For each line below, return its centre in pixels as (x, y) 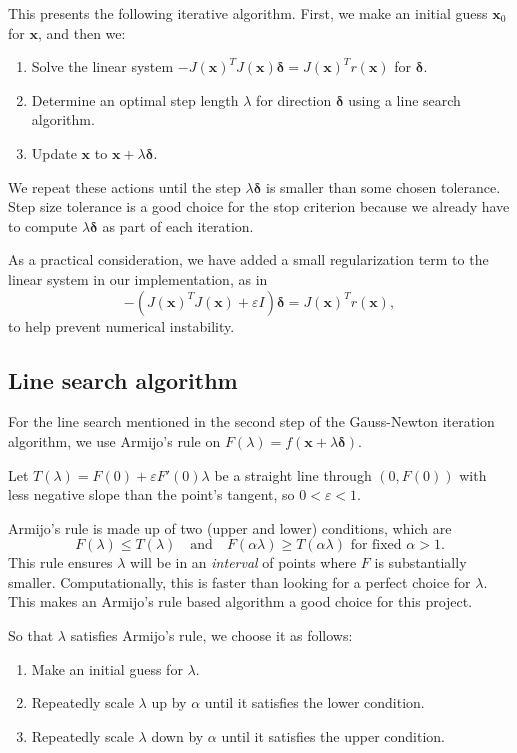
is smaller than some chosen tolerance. (383, 186)
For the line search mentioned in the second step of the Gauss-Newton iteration (251, 421)
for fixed (376, 545)
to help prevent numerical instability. (121, 325)
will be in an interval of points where (243, 562)
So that (31, 635)
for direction (294, 99)
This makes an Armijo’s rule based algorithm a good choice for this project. (240, 601)
